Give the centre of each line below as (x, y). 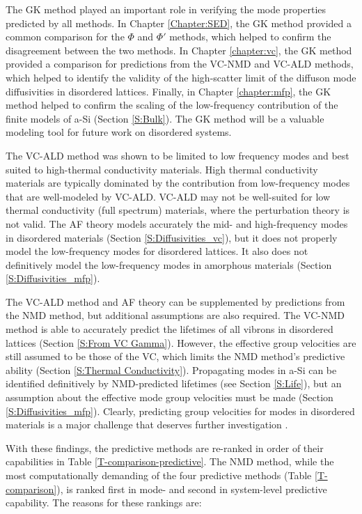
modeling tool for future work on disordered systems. (119, 132)
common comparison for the (65, 37)
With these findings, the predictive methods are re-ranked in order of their (165, 447)
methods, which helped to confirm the (250, 37)
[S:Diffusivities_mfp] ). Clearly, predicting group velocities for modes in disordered (180, 411)
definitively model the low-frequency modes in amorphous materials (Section (169, 264)
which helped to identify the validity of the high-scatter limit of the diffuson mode (181, 77)
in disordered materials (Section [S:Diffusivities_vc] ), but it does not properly (172, 237)
